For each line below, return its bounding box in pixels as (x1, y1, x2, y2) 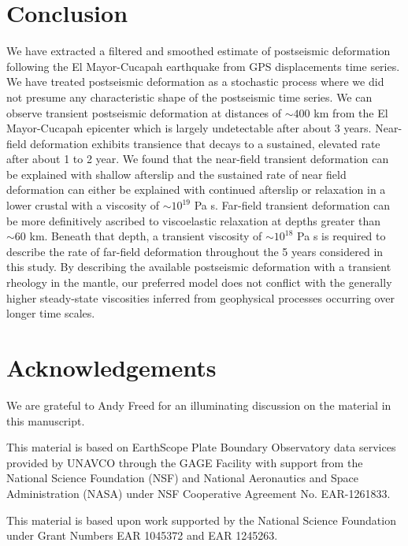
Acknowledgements (6, 351, 217, 383)
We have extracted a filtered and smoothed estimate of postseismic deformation (6, 43, 391, 59)
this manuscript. (6, 412, 85, 429)
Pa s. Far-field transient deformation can (194, 197, 391, 214)
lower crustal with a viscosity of (6, 197, 159, 214)
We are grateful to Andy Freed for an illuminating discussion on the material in (6, 396, 391, 413)
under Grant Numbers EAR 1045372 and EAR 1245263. (6, 527, 278, 544)
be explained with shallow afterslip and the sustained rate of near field (6, 165, 347, 182)
